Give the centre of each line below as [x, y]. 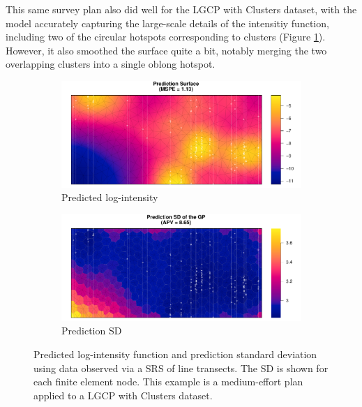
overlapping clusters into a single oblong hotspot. [111, 64]
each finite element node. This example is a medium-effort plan [168, 382]
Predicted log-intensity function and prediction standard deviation [175, 354]
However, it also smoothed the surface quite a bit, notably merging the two [166, 50]
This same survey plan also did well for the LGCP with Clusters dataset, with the [181, 9]
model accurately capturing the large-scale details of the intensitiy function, [167, 23]
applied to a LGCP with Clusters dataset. [123, 395]
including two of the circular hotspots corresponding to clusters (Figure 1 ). [166, 37]
